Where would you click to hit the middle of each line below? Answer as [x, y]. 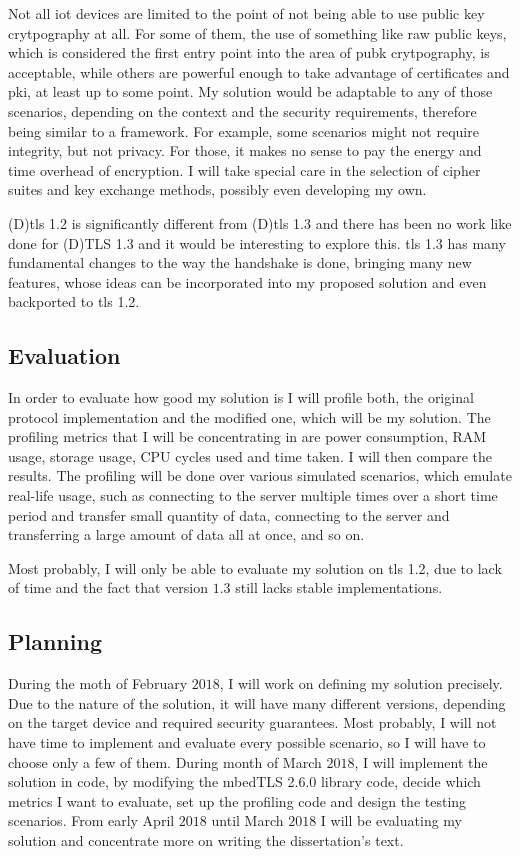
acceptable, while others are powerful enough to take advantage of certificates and [259, 71]
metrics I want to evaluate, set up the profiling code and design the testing [237, 800]
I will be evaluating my [391, 820]
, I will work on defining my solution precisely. [361, 683]
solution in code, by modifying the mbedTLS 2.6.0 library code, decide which [244, 781]
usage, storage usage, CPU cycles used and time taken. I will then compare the [250, 455]
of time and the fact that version [108, 587]
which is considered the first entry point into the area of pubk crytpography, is [249, 52]
